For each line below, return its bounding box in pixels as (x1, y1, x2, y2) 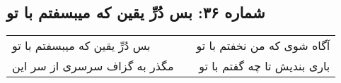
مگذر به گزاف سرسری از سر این (12, 58, 174, 75)
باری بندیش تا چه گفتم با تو (199, 58, 330, 75)
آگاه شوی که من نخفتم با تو (196, 37, 330, 54)
